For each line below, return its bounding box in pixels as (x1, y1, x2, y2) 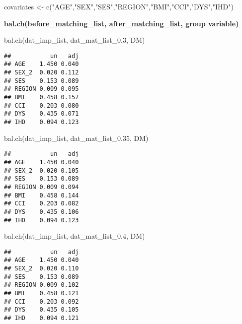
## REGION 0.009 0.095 (4, 85, 79, 93)
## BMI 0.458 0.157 (4, 94, 79, 101)
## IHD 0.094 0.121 (4, 315, 79, 322)
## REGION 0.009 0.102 (4, 281, 79, 289)
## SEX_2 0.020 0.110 (4, 265, 79, 272)
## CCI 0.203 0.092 (4, 298, 79, 305)
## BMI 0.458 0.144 (4, 192, 79, 199)
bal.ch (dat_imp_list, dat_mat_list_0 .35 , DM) (4, 132, 149, 143)
